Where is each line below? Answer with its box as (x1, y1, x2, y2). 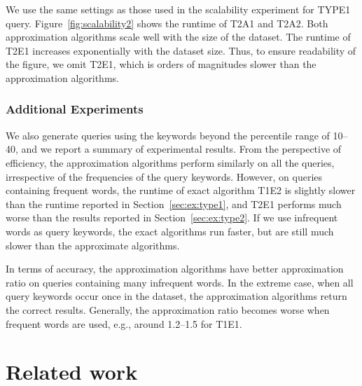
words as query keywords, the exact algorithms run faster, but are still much (6, 223, 334, 238)
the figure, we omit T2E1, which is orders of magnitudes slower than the (6, 57, 316, 71)
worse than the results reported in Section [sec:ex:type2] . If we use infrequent (6, 210, 338, 225)
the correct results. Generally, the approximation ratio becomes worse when (6, 302, 330, 317)
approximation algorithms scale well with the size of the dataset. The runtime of (6, 29, 351, 44)
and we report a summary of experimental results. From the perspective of (21, 142, 342, 156)
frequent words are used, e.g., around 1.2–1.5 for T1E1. (6, 316, 242, 331)
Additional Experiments (6, 100, 144, 118)
